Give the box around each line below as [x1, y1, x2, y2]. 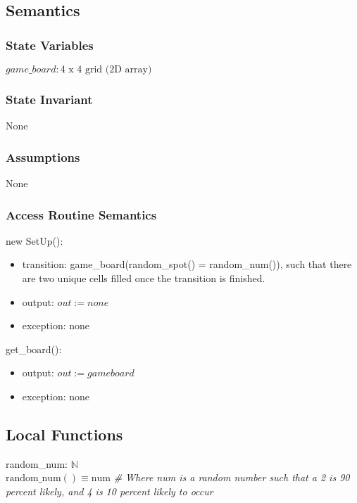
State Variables [6, 36, 94, 53]
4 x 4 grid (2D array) [60, 65, 152, 75]
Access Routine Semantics [6, 205, 157, 223]
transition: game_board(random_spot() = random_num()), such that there [22, 257, 352, 272]
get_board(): [6, 341, 62, 356]
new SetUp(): [6, 233, 63, 248]
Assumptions [6, 148, 80, 165]
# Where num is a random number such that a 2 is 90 [113, 470, 350, 485]
